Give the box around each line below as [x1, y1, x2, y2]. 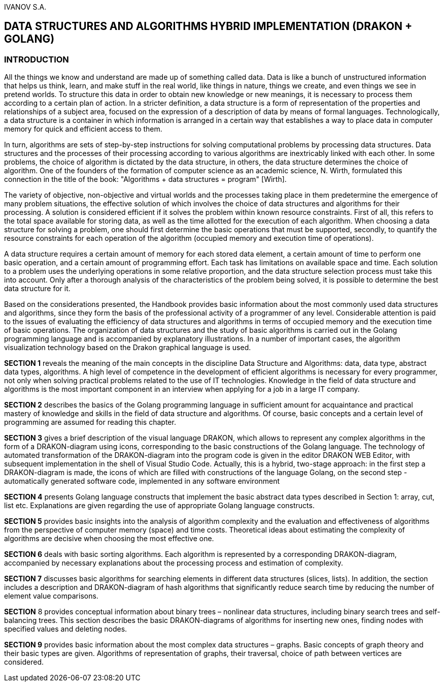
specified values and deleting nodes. [4, 625, 127, 634]
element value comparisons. [4, 591, 98, 601]
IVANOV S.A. [4, 3, 47, 11]
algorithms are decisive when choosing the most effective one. [4, 534, 214, 543]
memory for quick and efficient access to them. [4, 124, 162, 134]
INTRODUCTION [4, 54, 69, 65]
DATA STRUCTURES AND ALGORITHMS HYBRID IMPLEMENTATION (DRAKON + [4, 20, 413, 33]
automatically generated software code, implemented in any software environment [4, 477, 280, 486]
